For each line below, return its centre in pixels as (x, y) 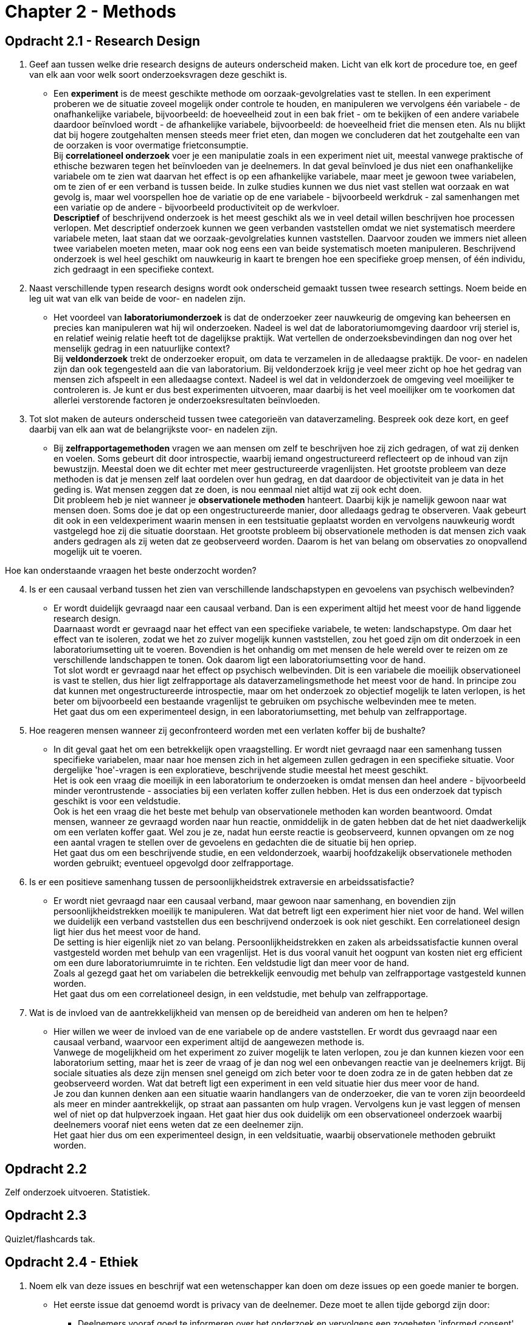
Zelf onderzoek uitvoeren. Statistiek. (78, 1192)
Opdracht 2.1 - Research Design (102, 41)
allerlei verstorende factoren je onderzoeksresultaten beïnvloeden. (187, 400)
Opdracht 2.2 (46, 1169)
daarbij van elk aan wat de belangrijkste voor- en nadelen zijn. (154, 429)
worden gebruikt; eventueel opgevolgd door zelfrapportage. (174, 863)
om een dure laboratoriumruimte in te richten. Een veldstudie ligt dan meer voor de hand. (231, 963)
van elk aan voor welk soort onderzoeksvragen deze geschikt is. (158, 75)
